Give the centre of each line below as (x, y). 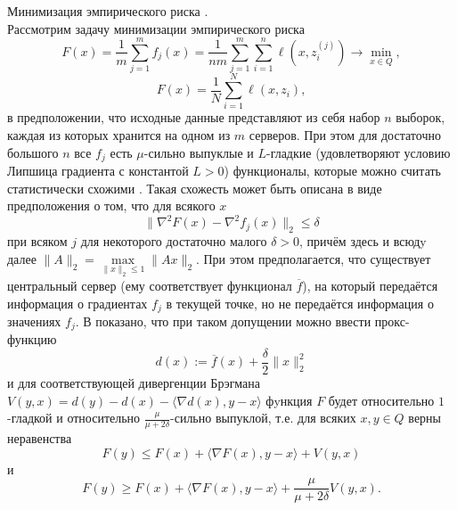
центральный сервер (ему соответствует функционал (150, 285)
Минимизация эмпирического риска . (108, 11)
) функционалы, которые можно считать (332, 171)
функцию (32, 339)
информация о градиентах (78, 303)
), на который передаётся (370, 285)
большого (33, 152)
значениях (34, 321)
